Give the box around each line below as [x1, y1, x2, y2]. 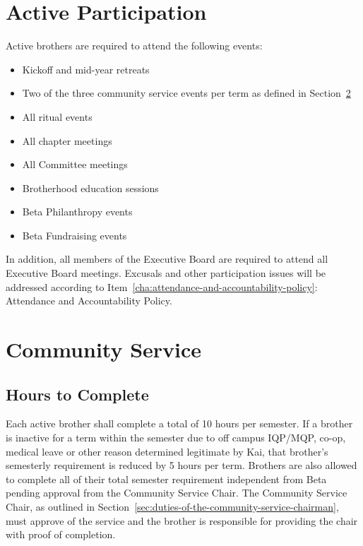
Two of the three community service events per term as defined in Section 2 [22, 85, 351, 100]
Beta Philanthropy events [22, 204, 133, 219]
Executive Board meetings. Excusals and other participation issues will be [6, 266, 326, 280]
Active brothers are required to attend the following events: [6, 38, 263, 53]
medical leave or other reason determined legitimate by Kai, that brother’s [6, 444, 328, 458]
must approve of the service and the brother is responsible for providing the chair [6, 513, 358, 528]
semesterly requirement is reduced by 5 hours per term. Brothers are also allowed [6, 458, 357, 473]
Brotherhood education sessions [22, 180, 159, 195]
